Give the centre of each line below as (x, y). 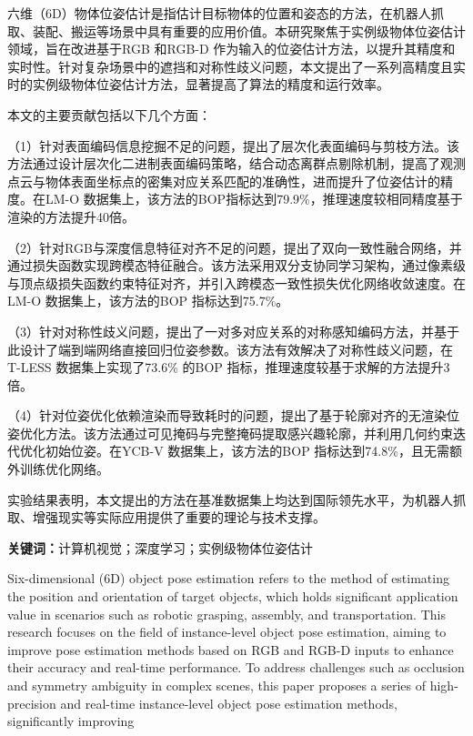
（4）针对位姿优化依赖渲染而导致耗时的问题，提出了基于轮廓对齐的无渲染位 (233, 415)
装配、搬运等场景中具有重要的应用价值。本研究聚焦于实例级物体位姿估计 (249, 30)
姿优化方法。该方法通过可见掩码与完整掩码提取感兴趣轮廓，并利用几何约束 (230, 433)
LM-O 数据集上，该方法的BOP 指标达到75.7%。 (148, 301)
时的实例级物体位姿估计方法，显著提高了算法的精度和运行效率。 (198, 84)
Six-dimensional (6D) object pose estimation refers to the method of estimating (228, 578)
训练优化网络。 (64, 469)
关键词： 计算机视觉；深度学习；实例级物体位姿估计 (160, 547)
